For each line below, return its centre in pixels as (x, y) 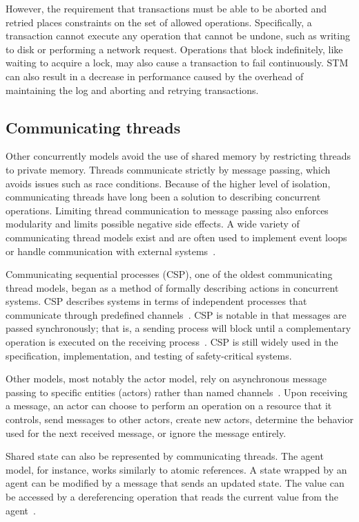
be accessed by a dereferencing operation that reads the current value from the (172, 497)
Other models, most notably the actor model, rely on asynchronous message (166, 379)
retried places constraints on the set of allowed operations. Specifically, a (159, 22)
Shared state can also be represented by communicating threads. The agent (165, 456)
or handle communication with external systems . (111, 251)
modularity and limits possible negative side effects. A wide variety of (153, 224)
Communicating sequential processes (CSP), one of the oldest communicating (169, 274)
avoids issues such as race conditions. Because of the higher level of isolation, (168, 183)
